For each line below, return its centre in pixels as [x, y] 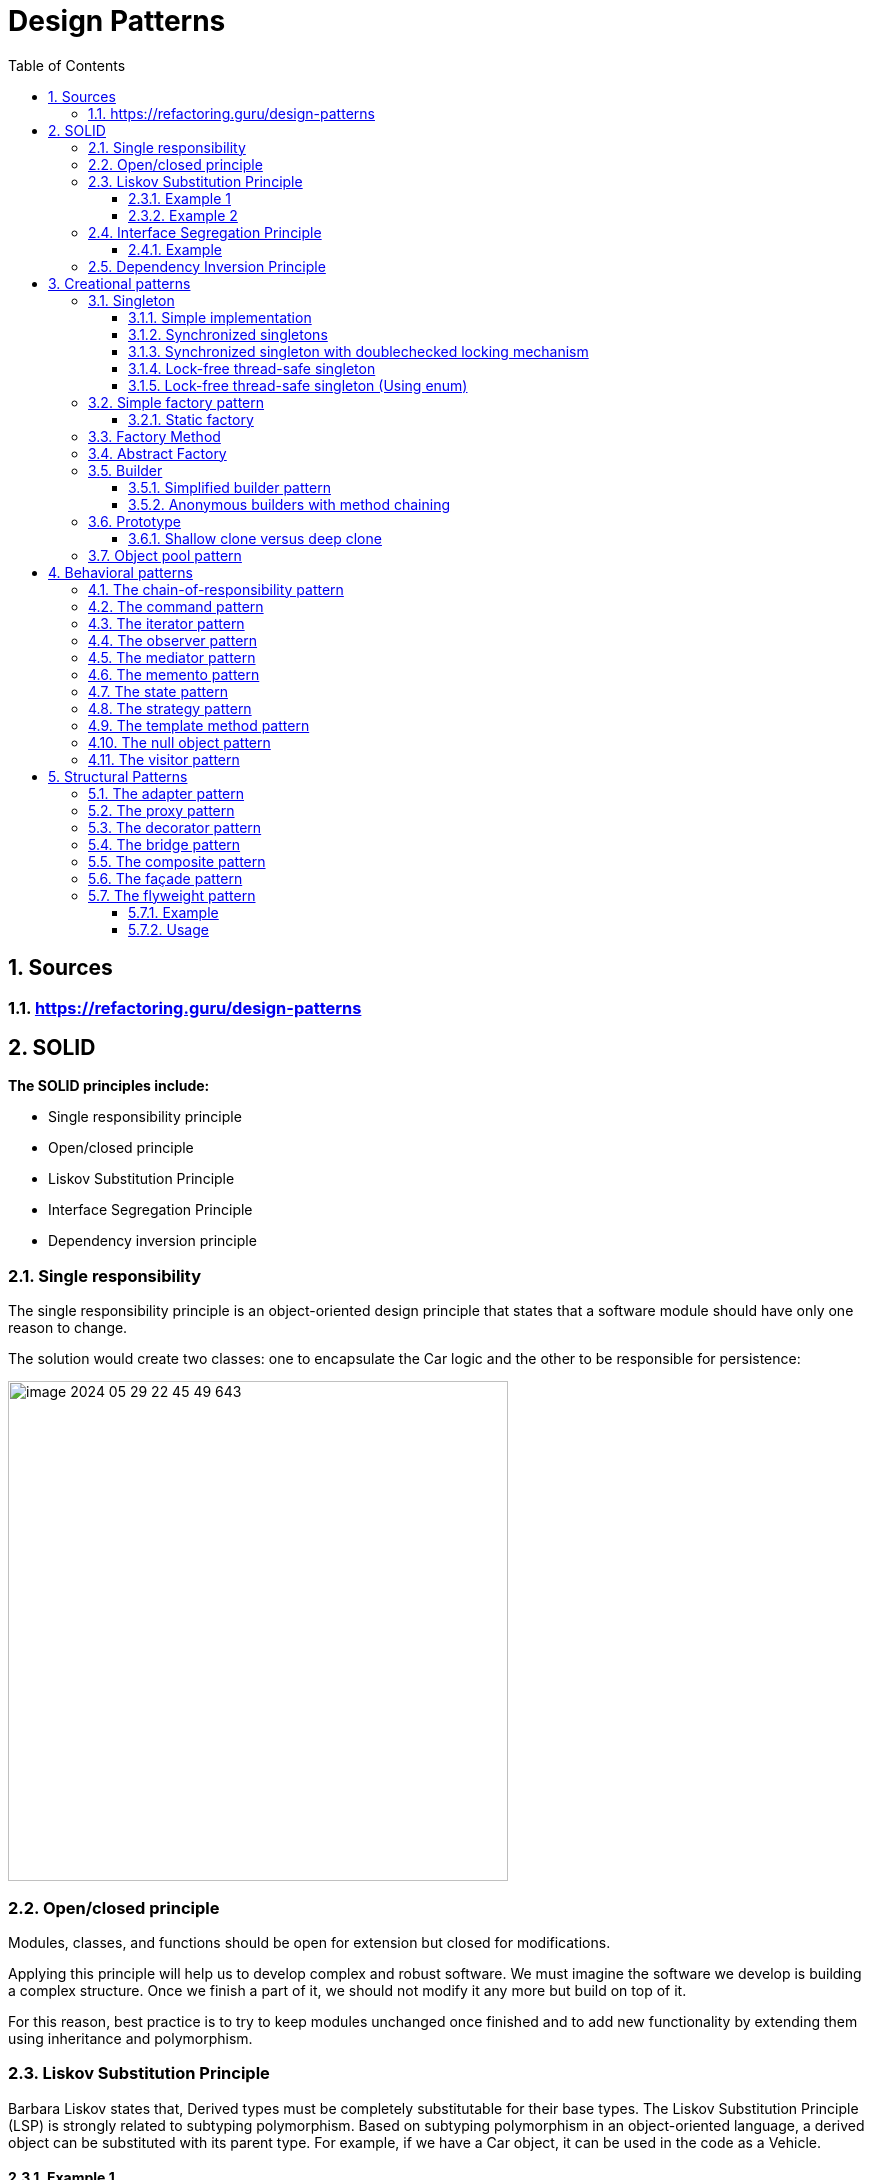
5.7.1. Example [173, 912]
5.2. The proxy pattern [161, 810]
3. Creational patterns [119, 283]
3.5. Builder [125, 470]
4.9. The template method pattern [199, 725]
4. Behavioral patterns [120, 572]
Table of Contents [67, 65]
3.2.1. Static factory [191, 419]
